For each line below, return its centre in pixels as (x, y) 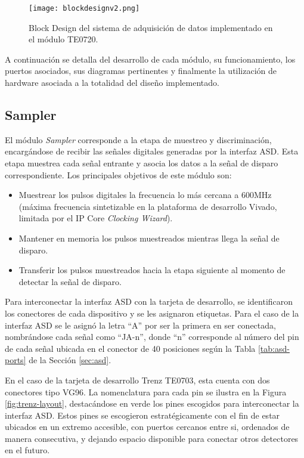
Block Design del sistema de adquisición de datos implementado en (151, 27)
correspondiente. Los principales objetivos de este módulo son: (118, 174)
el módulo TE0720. (63, 39)
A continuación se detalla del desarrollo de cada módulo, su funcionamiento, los (150, 59)
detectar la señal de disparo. (70, 281)
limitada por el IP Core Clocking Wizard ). (96, 218)
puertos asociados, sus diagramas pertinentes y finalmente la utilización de (141, 71)
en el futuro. (27, 450)
